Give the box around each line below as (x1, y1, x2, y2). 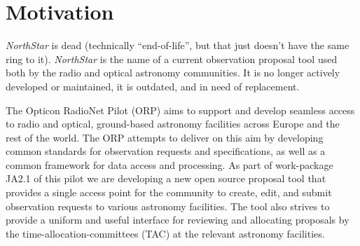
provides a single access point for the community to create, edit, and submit (6, 185, 332, 200)
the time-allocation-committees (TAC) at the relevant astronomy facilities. (6, 226, 325, 240)
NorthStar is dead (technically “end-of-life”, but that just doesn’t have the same (6, 38, 349, 53)
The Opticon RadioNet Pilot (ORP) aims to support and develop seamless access (6, 102, 355, 117)
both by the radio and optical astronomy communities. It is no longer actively (6, 65, 340, 80)
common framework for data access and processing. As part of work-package (6, 157, 333, 172)
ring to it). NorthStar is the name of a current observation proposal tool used (6, 51, 338, 66)
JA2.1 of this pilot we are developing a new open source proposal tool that (6, 171, 326, 186)
